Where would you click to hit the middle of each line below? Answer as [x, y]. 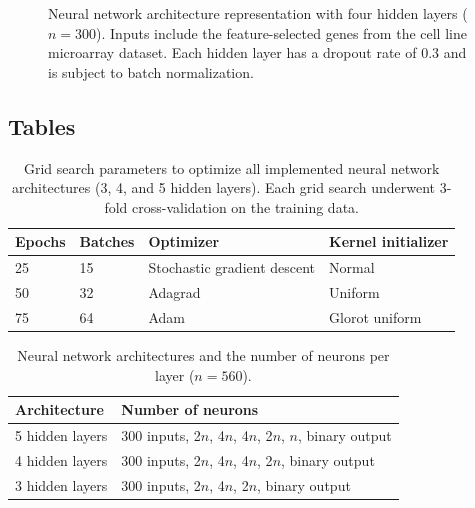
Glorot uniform [375, 316]
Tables [42, 125]
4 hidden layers [61, 459]
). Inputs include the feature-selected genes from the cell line [281, 32]
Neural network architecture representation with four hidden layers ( [258, 13]
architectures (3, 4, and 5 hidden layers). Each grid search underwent [224, 187]
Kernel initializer [389, 241]
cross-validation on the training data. [245, 206]
